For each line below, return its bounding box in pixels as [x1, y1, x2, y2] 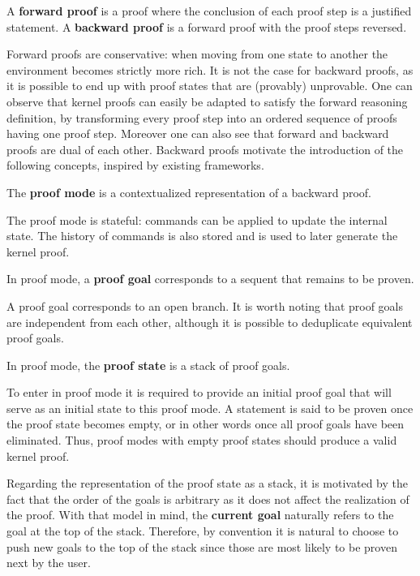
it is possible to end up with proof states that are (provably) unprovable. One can [6, 77, 413, 94]
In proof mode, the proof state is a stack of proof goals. [6, 356, 290, 373]
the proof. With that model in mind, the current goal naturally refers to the [6, 506, 394, 523]
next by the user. [6, 554, 91, 571]
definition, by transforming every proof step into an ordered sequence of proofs [6, 109, 397, 126]
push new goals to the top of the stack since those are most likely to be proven [6, 538, 397, 555]
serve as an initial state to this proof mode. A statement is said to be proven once [6, 399, 414, 416]
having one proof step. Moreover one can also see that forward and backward [6, 125, 389, 142]
